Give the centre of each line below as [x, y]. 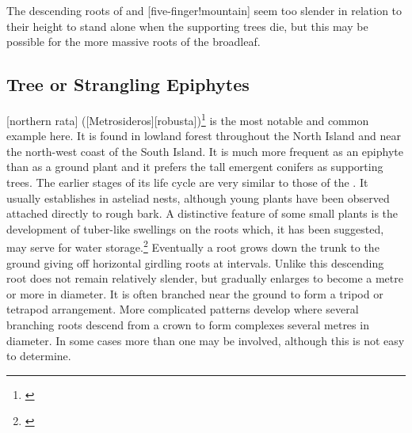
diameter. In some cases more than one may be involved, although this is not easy [206, 340]
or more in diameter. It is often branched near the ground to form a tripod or [195, 293]
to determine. [39, 356]
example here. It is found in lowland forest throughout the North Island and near [204, 136]
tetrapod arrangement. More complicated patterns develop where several [183, 309]
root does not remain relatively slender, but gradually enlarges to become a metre [205, 278]
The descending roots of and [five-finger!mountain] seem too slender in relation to [204, 10]
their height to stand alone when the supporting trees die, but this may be [187, 26]
